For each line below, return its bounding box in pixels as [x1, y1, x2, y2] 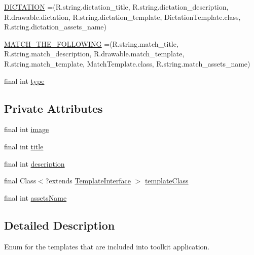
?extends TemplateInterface [45, 175, 131, 186]
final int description [4, 158, 65, 169]
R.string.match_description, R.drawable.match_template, [4, 48, 185, 59]
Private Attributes [4, 100, 103, 116]
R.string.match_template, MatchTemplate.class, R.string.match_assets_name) [4, 58, 250, 69]
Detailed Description [4, 217, 115, 233]
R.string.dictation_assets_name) [4, 21, 106, 32]
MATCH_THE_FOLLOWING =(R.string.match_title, [4, 38, 178, 49]
